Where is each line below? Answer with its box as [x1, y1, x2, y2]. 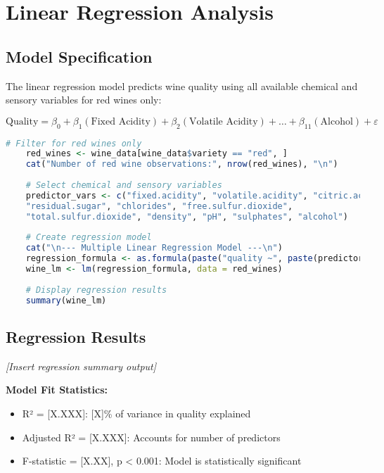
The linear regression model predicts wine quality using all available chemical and [6, 78, 358, 93]
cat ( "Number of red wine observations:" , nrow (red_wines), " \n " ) [25, 159, 338, 170]
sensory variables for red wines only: [6, 92, 162, 107]
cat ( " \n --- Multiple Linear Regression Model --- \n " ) [25, 243, 283, 253]
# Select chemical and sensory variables [25, 180, 222, 191]
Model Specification [6, 45, 153, 67]
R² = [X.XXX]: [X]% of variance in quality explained [22, 405, 251, 420]
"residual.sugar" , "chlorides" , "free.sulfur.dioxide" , [25, 201, 293, 211]
